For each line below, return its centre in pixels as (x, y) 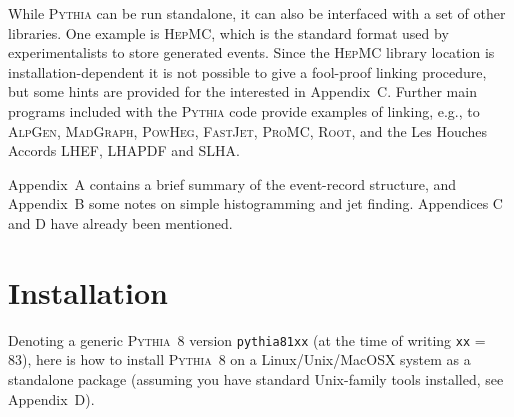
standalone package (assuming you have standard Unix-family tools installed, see (256, 378)
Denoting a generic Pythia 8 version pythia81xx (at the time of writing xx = (247, 339)
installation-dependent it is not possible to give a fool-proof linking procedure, (247, 71)
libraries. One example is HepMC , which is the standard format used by (228, 32)
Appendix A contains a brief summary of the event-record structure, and (232, 183)
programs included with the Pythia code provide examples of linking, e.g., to (244, 110)
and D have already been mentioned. (120, 222)
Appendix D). (51, 398)
